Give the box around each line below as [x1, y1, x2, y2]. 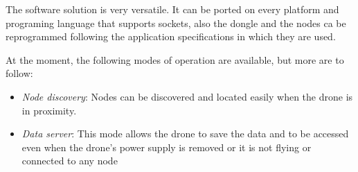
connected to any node [21, 153, 118, 168]
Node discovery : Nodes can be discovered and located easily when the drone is [21, 89, 353, 103]
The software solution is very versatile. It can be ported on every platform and [6, 2, 339, 16]
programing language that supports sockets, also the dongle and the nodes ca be [6, 15, 346, 30]
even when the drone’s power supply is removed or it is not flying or [21, 139, 312, 154]
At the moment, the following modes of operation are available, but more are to [6, 52, 344, 67]
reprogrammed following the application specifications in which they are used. [6, 29, 336, 44]
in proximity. [21, 103, 77, 117]
